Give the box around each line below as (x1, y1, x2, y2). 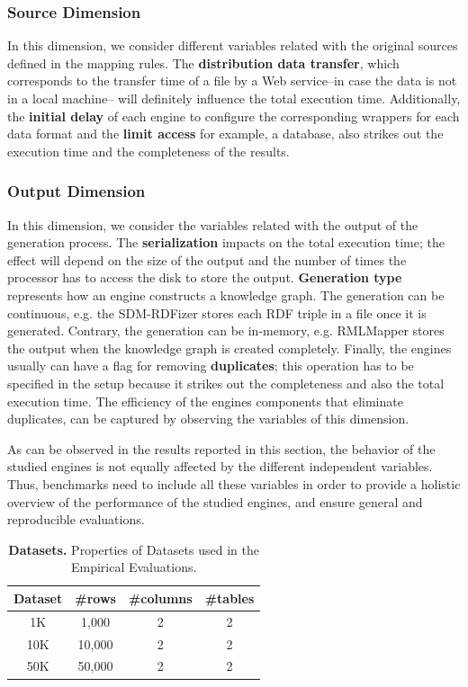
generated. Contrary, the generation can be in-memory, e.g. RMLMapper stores (7, 321, 445, 340)
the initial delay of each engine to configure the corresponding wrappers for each (7, 106, 460, 125)
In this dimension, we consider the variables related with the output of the (7, 215, 418, 234)
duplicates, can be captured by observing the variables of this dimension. (7, 409, 409, 428)
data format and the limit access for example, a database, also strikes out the (7, 124, 444, 143)
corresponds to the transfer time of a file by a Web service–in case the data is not (7, 71, 457, 90)
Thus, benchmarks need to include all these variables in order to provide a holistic (7, 474, 461, 493)
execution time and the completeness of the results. (7, 141, 290, 160)
